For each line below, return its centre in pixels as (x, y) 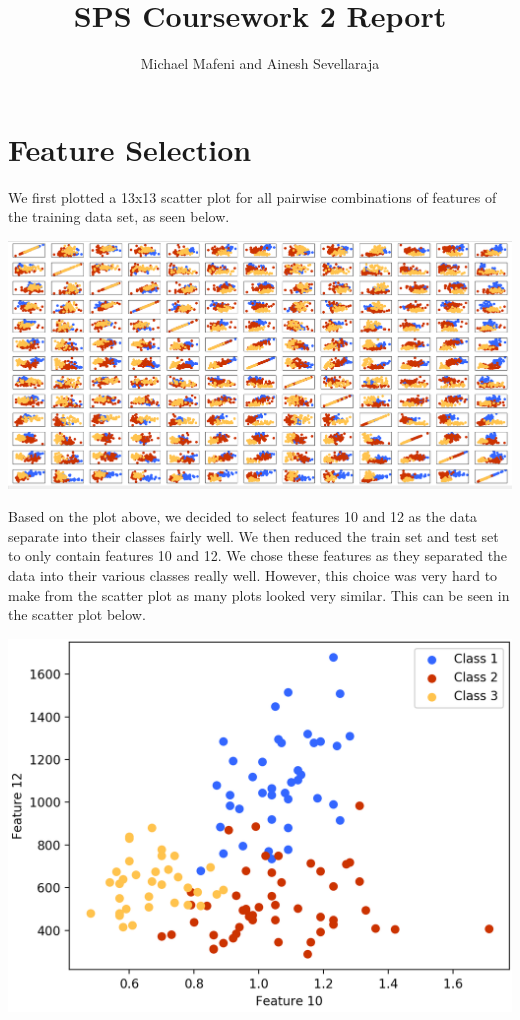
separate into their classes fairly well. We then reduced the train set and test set (253, 535)
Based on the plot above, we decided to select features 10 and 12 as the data (243, 516)
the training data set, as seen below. (119, 216)
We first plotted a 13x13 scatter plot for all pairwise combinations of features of (252, 196)
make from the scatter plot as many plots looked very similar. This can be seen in (259, 594)
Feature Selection (130, 148)
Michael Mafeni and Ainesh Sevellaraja (260, 63)
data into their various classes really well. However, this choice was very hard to (253, 575)
